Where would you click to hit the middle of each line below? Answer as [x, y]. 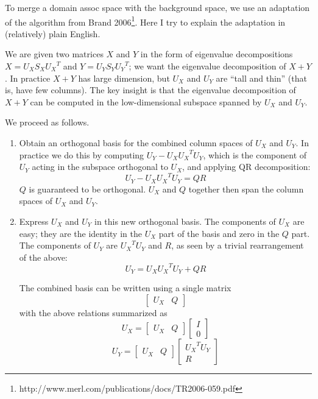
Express [34, 221]
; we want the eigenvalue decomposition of [207, 66]
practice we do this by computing [82, 154]
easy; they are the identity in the [80, 233]
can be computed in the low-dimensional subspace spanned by [146, 101]
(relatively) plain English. [53, 33]
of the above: [43, 257]
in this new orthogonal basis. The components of [185, 221]
